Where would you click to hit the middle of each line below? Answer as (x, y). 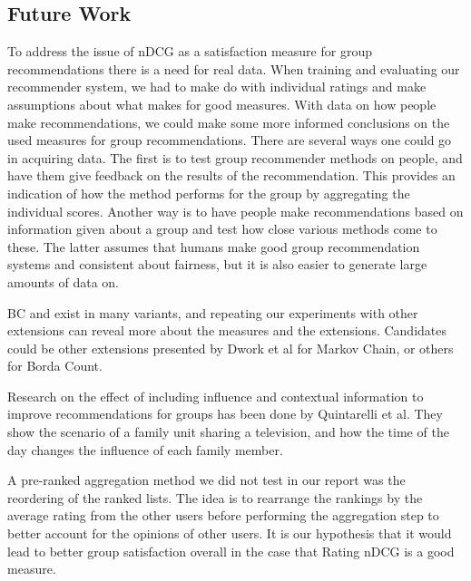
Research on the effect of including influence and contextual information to (216, 396)
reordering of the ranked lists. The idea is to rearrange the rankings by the (215, 497)
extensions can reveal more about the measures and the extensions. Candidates (227, 330)
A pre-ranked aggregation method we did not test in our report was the (206, 480)
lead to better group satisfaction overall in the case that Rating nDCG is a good (231, 551)
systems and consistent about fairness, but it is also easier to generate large (217, 264)
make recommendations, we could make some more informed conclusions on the (229, 122)
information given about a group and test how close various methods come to (222, 229)
